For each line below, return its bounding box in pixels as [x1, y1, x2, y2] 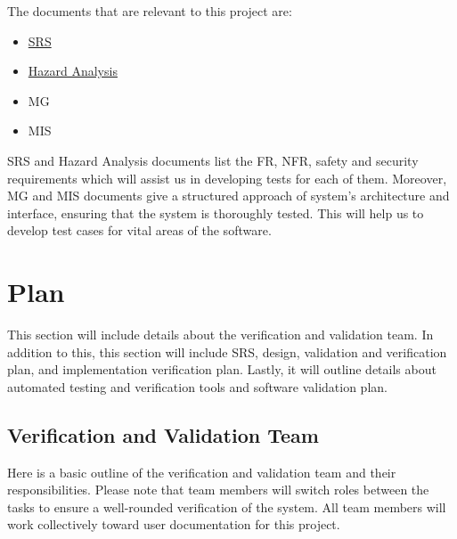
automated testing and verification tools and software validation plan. [7, 377, 388, 396]
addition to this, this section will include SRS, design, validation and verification [7, 342, 447, 361]
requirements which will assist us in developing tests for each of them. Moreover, [7, 168, 447, 187]
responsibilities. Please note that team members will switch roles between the [7, 480, 429, 499]
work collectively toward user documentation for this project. [7, 515, 340, 534]
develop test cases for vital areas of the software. [7, 221, 272, 240]
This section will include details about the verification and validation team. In [7, 325, 434, 344]
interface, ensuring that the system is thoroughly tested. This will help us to [7, 203, 424, 222]
